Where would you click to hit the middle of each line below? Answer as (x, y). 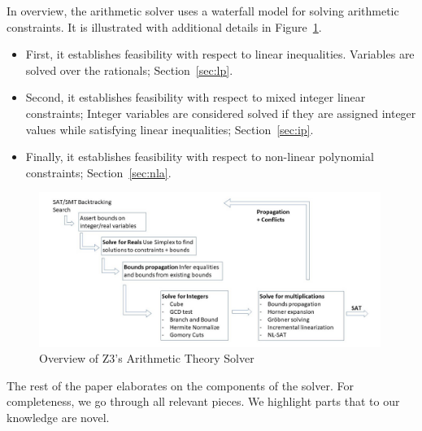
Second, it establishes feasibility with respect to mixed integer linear (196, 97)
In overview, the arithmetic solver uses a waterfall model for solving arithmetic (203, 11)
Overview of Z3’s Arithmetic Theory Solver (147, 358)
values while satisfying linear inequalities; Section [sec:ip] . (170, 129)
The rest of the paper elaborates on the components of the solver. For (180, 385)
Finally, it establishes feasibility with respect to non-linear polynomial (200, 157)
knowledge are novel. (58, 417)
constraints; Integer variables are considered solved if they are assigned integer (221, 113)
